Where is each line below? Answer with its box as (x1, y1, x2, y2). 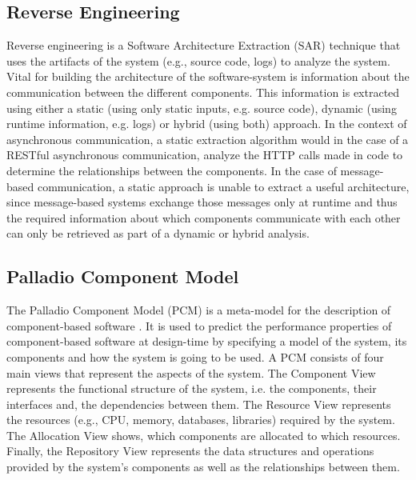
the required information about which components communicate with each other (6, 209, 401, 226)
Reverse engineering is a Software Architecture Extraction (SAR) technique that (6, 37, 401, 54)
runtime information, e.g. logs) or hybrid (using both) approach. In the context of (6, 115, 407, 132)
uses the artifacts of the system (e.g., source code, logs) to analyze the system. (6, 52, 390, 69)
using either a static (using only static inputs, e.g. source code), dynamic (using (6, 99, 397, 116)
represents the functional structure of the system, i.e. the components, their (6, 380, 377, 397)
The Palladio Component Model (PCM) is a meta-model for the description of (6, 302, 391, 318)
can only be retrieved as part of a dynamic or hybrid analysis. (6, 225, 310, 242)
